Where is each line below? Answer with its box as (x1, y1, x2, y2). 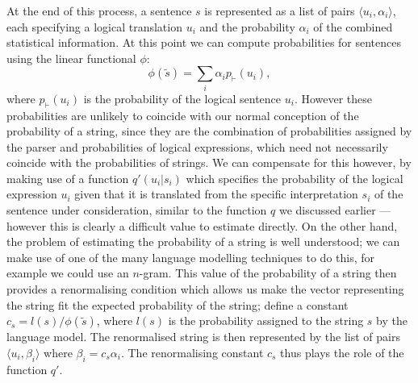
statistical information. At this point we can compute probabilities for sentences (6, 34, 402, 51)
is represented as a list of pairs (204, 2, 355, 19)
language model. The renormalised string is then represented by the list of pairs (6, 328, 400, 345)
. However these (294, 90, 373, 106)
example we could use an (6, 264, 129, 281)
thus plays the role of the (280, 343, 404, 360)
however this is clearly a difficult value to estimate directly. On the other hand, (6, 217, 398, 234)
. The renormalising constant (120, 343, 264, 360)
